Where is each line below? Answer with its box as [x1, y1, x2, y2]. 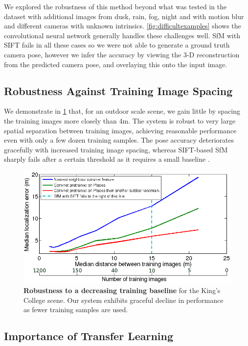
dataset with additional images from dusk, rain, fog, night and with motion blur [4, 11, 244, 21]
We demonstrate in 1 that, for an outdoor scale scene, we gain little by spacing [4, 106, 241, 116]
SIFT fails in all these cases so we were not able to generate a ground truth [4, 40, 230, 50]
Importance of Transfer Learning [4, 328, 174, 344]
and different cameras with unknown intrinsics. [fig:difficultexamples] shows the [4, 21, 241, 31]
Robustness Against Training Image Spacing [4, 83, 233, 98]
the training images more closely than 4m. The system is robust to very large [4, 115, 236, 125]
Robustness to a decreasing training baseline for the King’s [23, 285, 221, 296]
